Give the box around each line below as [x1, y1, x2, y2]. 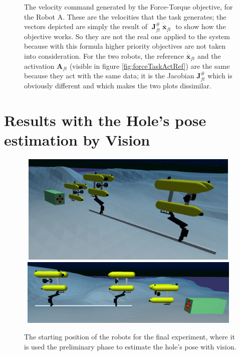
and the [197, 50, 221, 61]
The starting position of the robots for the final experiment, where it [24, 331, 235, 342]
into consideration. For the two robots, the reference [24, 50, 184, 61]
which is [207, 70, 232, 81]
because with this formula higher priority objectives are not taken [24, 41, 226, 51]
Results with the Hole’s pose [4, 109, 206, 130]
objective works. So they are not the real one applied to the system [24, 31, 230, 41]
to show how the [175, 21, 226, 32]
